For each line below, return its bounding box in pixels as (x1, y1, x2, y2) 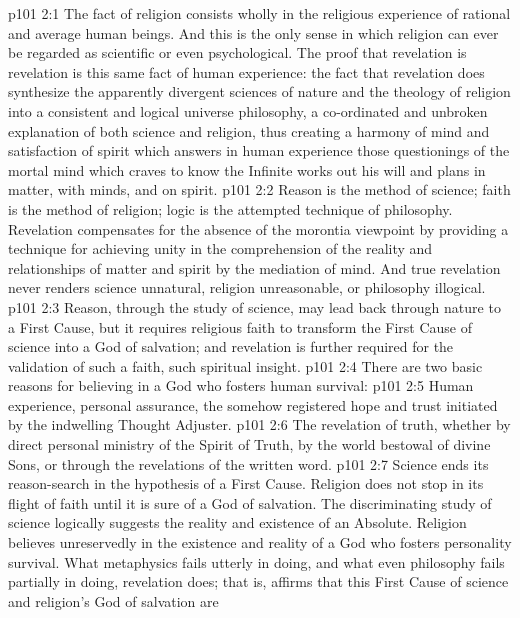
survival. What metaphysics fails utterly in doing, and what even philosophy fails (8, 551, 505, 572)
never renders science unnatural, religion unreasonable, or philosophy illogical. (8, 277, 486, 298)
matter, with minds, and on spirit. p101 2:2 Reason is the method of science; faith (8, 179, 511, 200)
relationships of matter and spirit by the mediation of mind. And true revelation (8, 257, 501, 278)
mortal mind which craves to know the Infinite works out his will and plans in (8, 159, 486, 180)
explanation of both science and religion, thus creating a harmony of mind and (8, 120, 490, 141)
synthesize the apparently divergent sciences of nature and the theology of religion (8, 81, 511, 102)
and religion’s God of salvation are (8, 590, 219, 611)
